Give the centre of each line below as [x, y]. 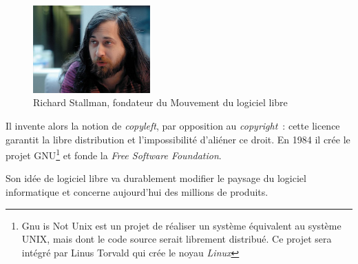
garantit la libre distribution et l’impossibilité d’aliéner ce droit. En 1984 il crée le [178, 139]
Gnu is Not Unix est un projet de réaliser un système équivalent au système [181, 225]
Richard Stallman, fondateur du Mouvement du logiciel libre [160, 102]
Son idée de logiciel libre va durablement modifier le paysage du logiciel [156, 178]
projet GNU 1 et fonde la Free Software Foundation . [114, 154]
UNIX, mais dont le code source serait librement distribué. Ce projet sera [177, 239]
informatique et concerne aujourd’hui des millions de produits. [137, 192]
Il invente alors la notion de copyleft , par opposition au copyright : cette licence [173, 125]
